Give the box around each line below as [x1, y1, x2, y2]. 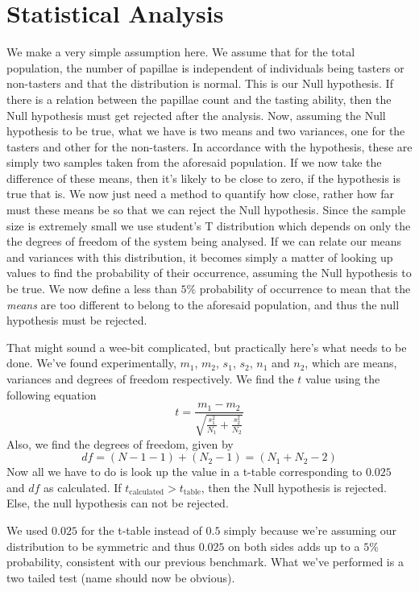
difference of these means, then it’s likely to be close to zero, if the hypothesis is [6, 169, 400, 186]
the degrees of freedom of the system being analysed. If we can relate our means [6, 233, 402, 250]
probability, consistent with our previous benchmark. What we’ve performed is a [6, 553, 404, 570]
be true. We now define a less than [6, 280, 177, 297]
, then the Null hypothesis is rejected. [201, 478, 387, 495]
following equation [6, 386, 97, 403]
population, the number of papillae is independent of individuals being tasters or [6, 59, 404, 76]
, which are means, [305, 354, 397, 371]
